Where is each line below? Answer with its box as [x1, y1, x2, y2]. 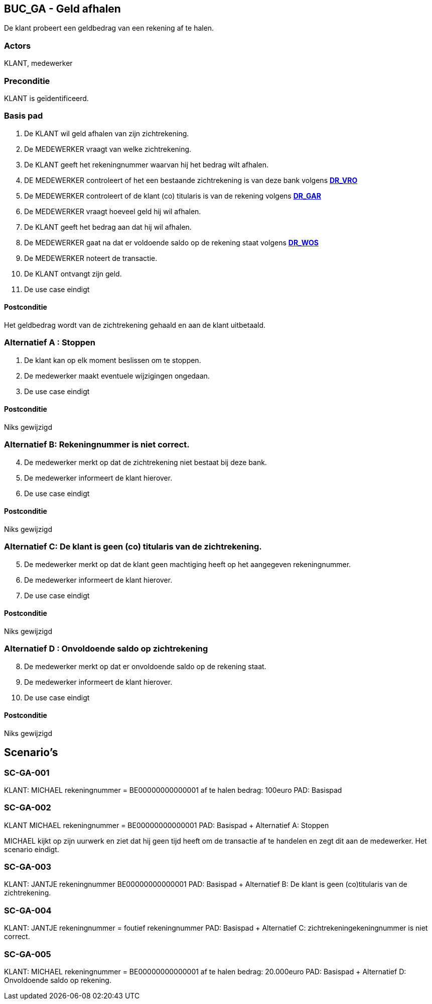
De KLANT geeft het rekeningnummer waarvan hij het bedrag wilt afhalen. [24, 160, 268, 169]
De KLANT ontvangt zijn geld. [24, 269, 122, 278]
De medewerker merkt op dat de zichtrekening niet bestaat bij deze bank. [24, 458, 267, 467]
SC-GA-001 [4, 767, 50, 778]
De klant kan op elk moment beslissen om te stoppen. [24, 355, 201, 364]
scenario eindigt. [4, 845, 59, 854]
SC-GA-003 [4, 862, 52, 872]
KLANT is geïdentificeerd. [4, 94, 89, 103]
